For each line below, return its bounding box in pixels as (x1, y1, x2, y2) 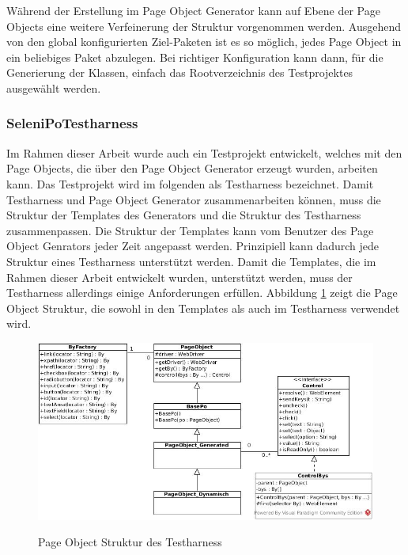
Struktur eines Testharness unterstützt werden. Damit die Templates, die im (6, 253, 376, 269)
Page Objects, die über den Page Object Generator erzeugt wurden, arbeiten (6, 160, 378, 177)
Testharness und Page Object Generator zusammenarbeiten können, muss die (6, 191, 381, 207)
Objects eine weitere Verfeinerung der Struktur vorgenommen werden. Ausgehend (6, 17, 402, 34)
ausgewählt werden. (6, 79, 101, 96)
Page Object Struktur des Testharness (38, 534, 222, 550)
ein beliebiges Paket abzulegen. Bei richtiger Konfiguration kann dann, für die (6, 48, 383, 65)
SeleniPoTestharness (6, 113, 138, 133)
